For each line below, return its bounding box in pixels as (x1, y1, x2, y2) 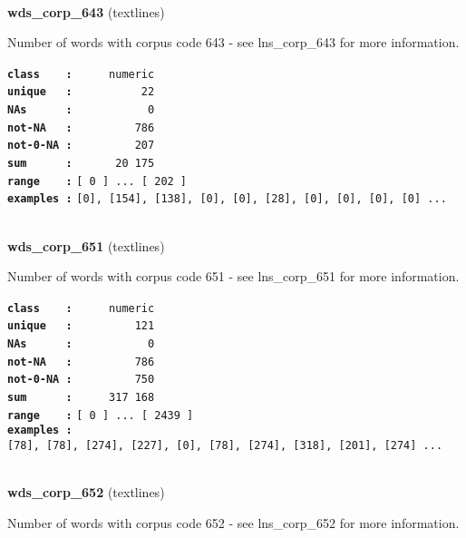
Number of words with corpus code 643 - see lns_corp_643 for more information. (7, 33, 460, 52)
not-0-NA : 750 (7, 373, 155, 386)
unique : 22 (7, 85, 155, 99)
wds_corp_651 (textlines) (7, 236, 165, 255)
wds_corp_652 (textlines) (7, 483, 165, 502)
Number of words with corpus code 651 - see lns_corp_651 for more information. (7, 267, 460, 286)
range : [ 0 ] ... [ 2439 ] (7, 408, 194, 422)
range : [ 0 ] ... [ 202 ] (7, 174, 188, 188)
